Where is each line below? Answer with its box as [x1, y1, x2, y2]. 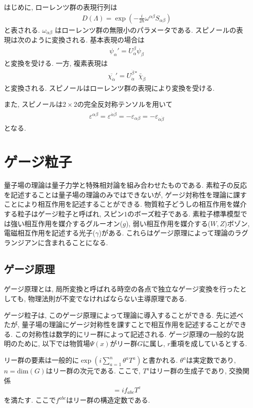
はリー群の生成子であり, [150, 366, 227, 376]
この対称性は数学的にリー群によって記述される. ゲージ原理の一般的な [15, 329, 237, 339]
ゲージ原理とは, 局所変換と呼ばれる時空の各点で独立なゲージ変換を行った [4, 284, 240, 294]
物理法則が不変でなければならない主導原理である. [28, 293, 187, 304]
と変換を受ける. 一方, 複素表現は [4, 58, 108, 68]
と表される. [4, 24, 40, 35]
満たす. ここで [10, 395, 56, 405]
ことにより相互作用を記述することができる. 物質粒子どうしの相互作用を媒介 [4, 199, 247, 209]
